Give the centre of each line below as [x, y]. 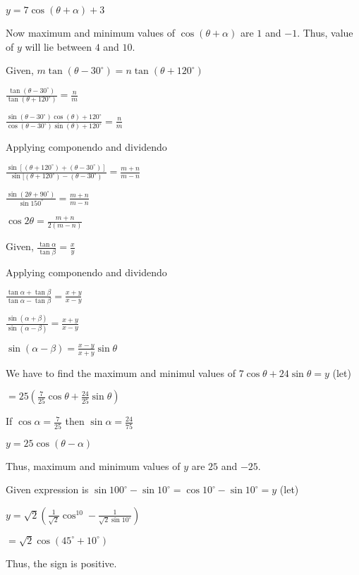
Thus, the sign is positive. [61, 563]
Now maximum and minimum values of [91, 32]
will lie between [58, 46]
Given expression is [47, 489]
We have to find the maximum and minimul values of [121, 372]
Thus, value [328, 32]
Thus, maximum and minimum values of [93, 465]
